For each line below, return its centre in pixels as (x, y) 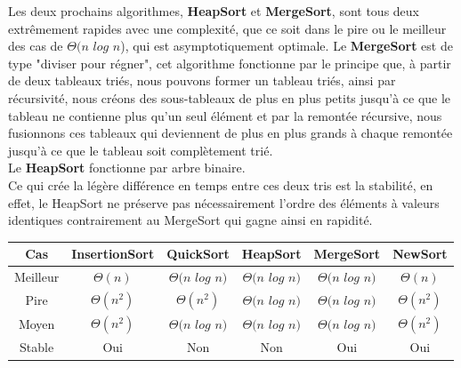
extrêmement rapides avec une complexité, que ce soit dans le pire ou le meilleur (227, 28)
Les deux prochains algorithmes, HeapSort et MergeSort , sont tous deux (214, 11)
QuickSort (198, 254)
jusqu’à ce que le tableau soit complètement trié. (141, 150)
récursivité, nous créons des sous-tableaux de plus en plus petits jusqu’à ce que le (230, 97)
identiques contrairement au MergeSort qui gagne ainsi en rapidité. (190, 220)
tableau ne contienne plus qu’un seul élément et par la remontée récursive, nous (225, 115)
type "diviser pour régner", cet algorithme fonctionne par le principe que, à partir (230, 63)
